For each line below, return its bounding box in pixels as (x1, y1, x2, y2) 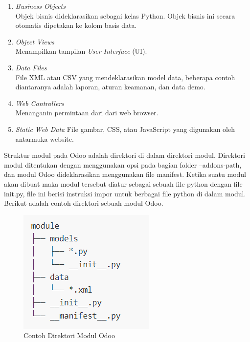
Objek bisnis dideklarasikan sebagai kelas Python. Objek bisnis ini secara (15, 10, 235, 21)
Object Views (15, 36, 54, 46)
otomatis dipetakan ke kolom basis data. (15, 20, 137, 30)
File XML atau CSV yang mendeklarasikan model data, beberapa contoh (15, 72, 235, 82)
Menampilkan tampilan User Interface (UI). (15, 46, 147, 56)
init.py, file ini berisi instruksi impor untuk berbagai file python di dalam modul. (4, 188, 246, 198)
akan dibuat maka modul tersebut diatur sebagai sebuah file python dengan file (4, 178, 243, 189)
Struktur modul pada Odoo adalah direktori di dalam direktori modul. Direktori (4, 150, 245, 160)
